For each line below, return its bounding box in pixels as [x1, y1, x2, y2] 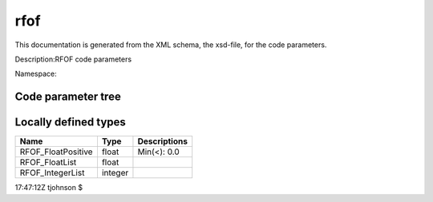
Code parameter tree [14, 90, 122, 104]
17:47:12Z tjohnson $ [14, 183, 83, 192]
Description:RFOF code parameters [14, 54, 132, 64]
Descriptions [137, 136, 188, 147]
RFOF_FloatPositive [19, 146, 93, 157]
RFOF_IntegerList [19, 168, 85, 179]
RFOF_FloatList [19, 156, 77, 168]
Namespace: [14, 69, 57, 79]
